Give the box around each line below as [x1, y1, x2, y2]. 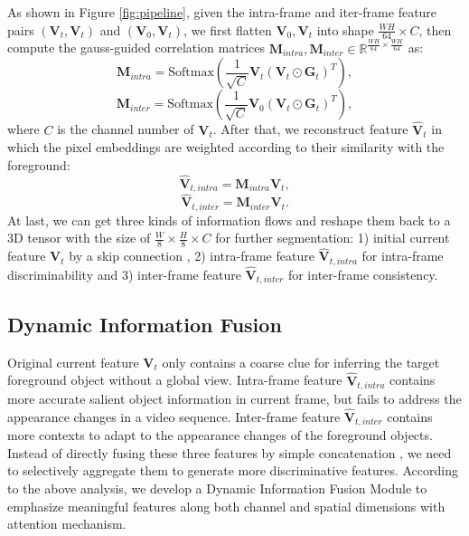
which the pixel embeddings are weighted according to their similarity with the [7, 138, 445, 157]
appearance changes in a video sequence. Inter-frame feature [7, 407, 341, 426]
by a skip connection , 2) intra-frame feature [69, 246, 314, 265]
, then [418, 20, 452, 39]
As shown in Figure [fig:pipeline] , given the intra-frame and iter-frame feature [7, 3, 437, 21]
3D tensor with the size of [7, 228, 151, 247]
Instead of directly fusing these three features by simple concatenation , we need [7, 443, 452, 462]
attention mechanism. [7, 514, 127, 533]
